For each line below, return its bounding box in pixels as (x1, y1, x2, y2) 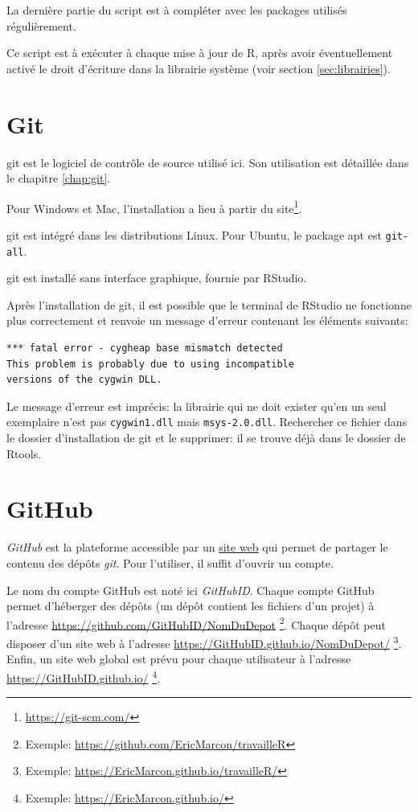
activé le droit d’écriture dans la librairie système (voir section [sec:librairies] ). (6, 59, 391, 76)
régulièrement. (6, 17, 76, 34)
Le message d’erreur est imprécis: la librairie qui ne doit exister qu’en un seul (6, 397, 387, 414)
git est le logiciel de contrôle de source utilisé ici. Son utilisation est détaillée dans (6, 154, 409, 170)
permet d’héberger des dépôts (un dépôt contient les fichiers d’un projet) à (6, 597, 375, 614)
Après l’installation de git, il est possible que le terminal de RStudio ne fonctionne (6, 296, 412, 313)
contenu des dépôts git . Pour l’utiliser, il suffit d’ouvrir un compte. (6, 554, 334, 571)
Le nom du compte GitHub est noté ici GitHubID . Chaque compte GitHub (6, 581, 375, 598)
